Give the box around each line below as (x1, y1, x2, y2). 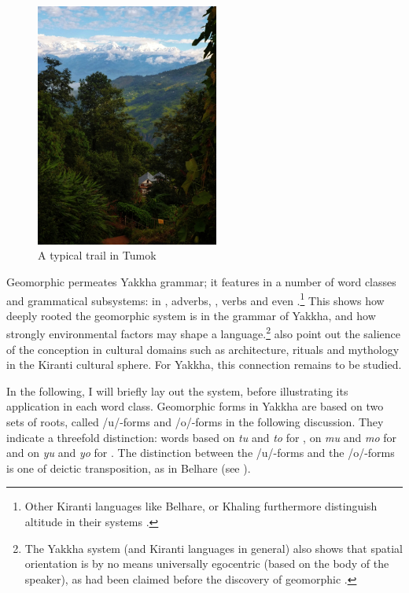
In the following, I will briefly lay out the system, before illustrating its (6, 382, 348, 399)
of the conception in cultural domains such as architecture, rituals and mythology (6, 341, 400, 357)
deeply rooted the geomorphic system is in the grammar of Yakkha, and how (6, 307, 376, 323)
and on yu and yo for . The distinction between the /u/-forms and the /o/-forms (6, 444, 395, 461)
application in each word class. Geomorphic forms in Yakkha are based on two (6, 398, 384, 414)
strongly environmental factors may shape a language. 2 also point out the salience (6, 323, 401, 342)
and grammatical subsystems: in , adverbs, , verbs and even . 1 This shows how (6, 289, 385, 308)
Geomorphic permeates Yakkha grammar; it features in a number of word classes (6, 273, 396, 289)
